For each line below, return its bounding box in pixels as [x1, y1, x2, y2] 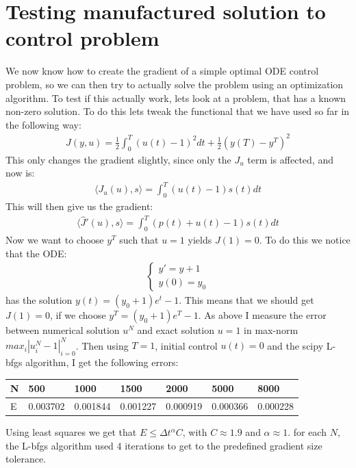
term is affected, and [247, 152, 333, 166]
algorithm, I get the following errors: [25, 355, 179, 369]
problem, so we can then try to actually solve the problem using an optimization [5, 77, 344, 91]
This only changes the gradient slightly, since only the [5, 152, 231, 166]
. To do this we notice [259, 233, 351, 247]
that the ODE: [5, 246, 67, 260]
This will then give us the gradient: [5, 199, 153, 213]
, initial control [155, 338, 218, 352]
